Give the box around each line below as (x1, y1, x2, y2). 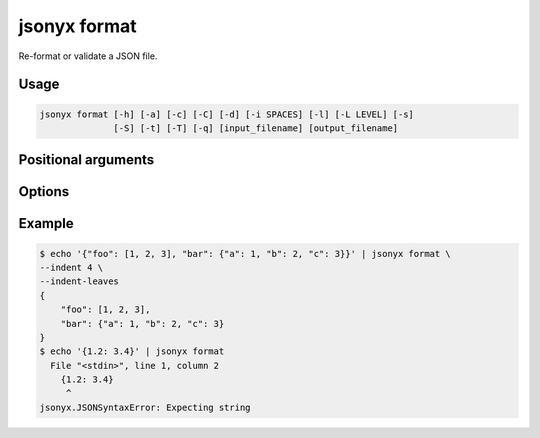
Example (18, 215, 74, 232)
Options (18, 183, 70, 200)
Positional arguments (18, 151, 155, 169)
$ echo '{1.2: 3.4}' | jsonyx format (39, 346, 225, 357)
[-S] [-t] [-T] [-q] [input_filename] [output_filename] (113, 122, 399, 134)
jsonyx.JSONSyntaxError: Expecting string (39, 401, 251, 413)
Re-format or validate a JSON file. (18, 50, 158, 62)
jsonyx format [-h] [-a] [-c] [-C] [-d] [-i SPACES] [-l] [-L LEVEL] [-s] (39, 108, 415, 120)
